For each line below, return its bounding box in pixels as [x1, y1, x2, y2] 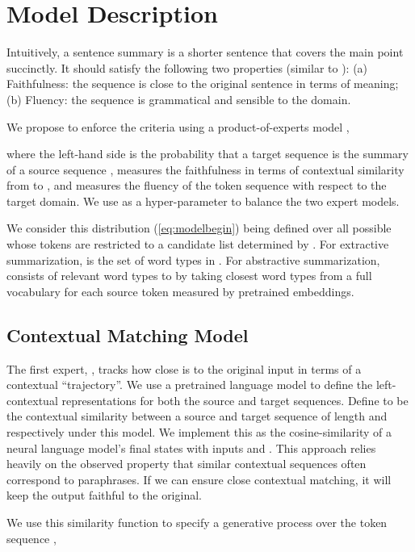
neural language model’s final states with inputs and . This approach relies [6, 439, 376, 456]
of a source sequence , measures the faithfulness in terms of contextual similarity [6, 161, 405, 178]
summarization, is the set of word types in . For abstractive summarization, [6, 251, 380, 268]
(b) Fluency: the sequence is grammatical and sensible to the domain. [6, 90, 351, 107]
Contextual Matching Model [6, 322, 249, 347]
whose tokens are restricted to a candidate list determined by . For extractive [6, 236, 389, 253]
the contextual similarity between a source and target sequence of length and [6, 408, 388, 424]
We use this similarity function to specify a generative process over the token [6, 513, 388, 530]
